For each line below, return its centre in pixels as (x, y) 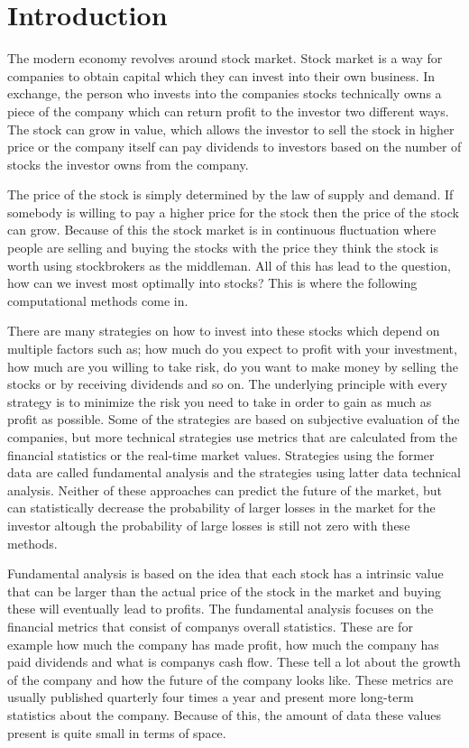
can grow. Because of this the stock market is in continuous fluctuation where (222, 230)
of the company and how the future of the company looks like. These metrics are (230, 679)
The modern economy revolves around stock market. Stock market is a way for (225, 58)
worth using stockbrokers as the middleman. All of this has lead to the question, (229, 265)
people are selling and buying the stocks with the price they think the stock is (223, 248)
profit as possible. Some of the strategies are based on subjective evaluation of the (234, 419)
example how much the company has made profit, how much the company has (223, 644)
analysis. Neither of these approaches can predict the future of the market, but (225, 489)
